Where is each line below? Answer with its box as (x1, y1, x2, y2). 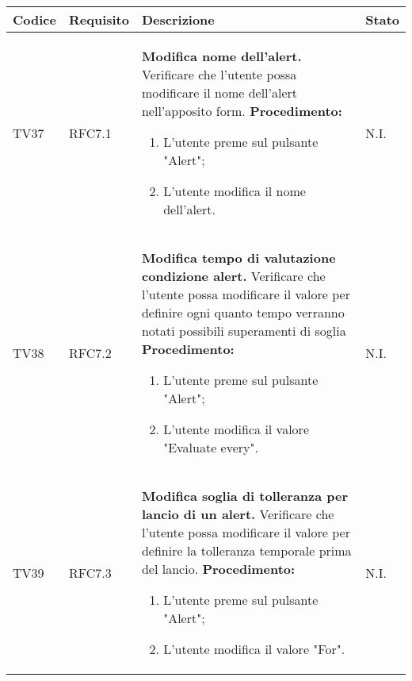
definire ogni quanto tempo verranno (141, 303, 345, 321)
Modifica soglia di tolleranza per (141, 487, 349, 505)
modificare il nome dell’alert (141, 83, 298, 102)
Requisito (68, 10, 129, 29)
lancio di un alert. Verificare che (141, 505, 334, 523)
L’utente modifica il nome (163, 182, 306, 200)
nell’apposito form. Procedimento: (141, 102, 342, 120)
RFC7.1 (68, 123, 112, 142)
